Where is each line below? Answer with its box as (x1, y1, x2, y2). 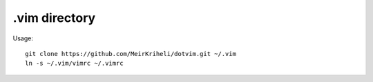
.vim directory (12, 10, 96, 25)
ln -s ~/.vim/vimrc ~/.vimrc (25, 59, 124, 68)
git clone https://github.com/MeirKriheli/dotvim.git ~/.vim (25, 50, 236, 57)
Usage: (12, 34, 34, 42)
